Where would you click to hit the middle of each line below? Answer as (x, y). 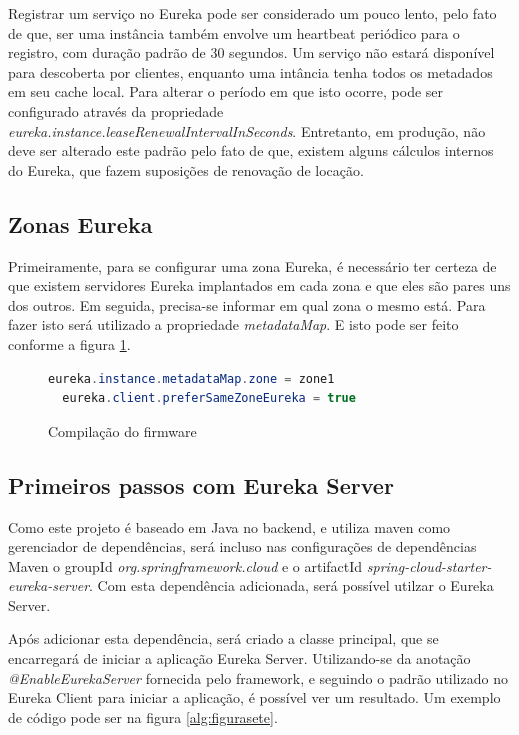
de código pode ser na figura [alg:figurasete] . (143, 716)
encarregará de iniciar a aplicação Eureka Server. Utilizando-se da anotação (239, 658)
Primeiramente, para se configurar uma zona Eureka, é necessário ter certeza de (252, 265)
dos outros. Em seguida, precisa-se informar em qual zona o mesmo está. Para (247, 304)
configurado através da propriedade (116, 110)
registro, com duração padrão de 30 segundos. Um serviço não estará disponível (251, 52)
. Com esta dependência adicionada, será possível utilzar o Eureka (291, 585)
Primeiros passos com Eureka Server (201, 484)
